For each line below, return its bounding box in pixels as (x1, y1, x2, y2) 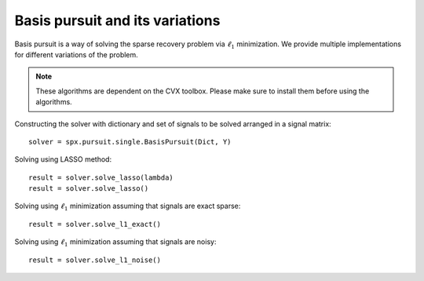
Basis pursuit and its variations (14, 12, 221, 29)
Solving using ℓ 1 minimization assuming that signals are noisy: (14, 237, 217, 249)
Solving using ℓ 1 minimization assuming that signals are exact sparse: (14, 201, 241, 213)
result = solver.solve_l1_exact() (28, 220, 161, 228)
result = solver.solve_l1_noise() (28, 255, 161, 265)
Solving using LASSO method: (14, 155, 112, 164)
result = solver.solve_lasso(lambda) (28, 173, 174, 182)
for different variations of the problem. (14, 49, 139, 59)
